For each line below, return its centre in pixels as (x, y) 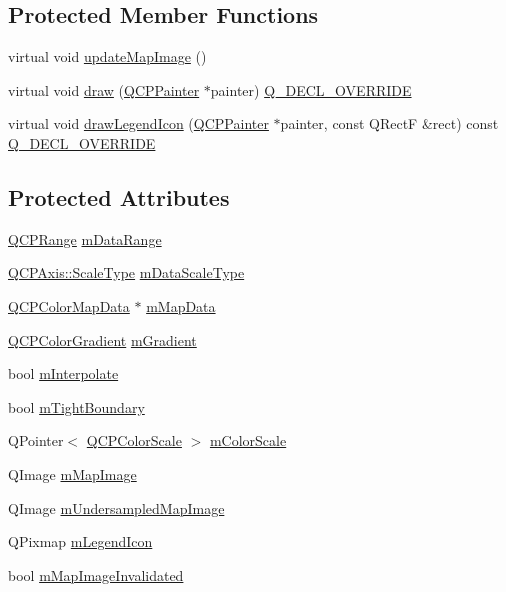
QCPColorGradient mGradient (102, 339)
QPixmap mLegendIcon (80, 541)
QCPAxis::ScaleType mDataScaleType (126, 272)
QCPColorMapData (69, 305)
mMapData (181, 305)
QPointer (36, 440)
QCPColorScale (134, 440)
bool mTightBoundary (76, 406)
